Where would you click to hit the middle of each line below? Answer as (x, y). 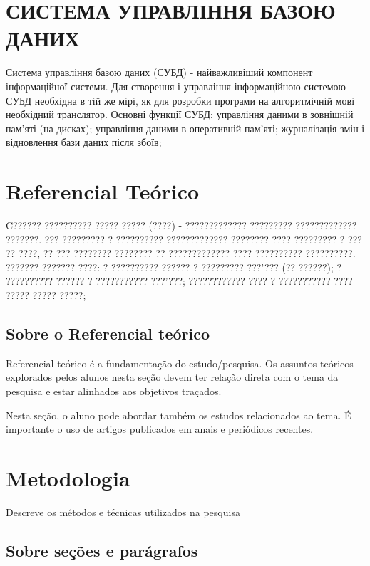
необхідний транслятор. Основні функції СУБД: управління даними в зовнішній (180, 114)
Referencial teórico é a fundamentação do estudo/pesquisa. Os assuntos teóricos (180, 363)
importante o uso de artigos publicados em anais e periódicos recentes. (160, 429)
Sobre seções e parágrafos (102, 550)
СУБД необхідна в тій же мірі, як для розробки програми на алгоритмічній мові (180, 100)
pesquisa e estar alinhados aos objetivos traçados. (114, 391)
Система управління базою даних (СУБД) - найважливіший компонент (159, 72)
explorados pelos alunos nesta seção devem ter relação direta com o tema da (172, 377)
